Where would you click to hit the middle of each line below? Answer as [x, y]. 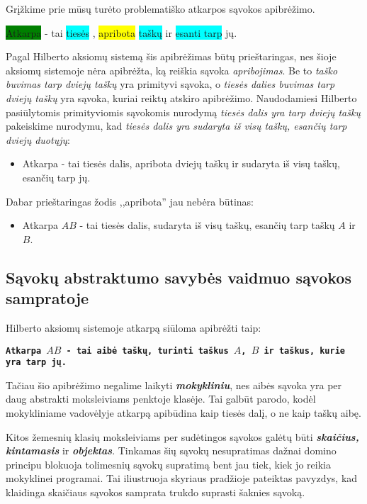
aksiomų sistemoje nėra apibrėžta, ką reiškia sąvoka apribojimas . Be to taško [172, 70]
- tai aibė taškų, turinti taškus [147, 351]
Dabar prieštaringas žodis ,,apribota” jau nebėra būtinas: [130, 201]
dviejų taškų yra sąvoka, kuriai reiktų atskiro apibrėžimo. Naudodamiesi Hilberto [181, 97]
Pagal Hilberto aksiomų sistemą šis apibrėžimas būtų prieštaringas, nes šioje [171, 56]
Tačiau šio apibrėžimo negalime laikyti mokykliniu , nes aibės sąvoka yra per [174, 385]
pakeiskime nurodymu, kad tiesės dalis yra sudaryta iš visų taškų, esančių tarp [176, 126]
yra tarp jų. [36, 363]
